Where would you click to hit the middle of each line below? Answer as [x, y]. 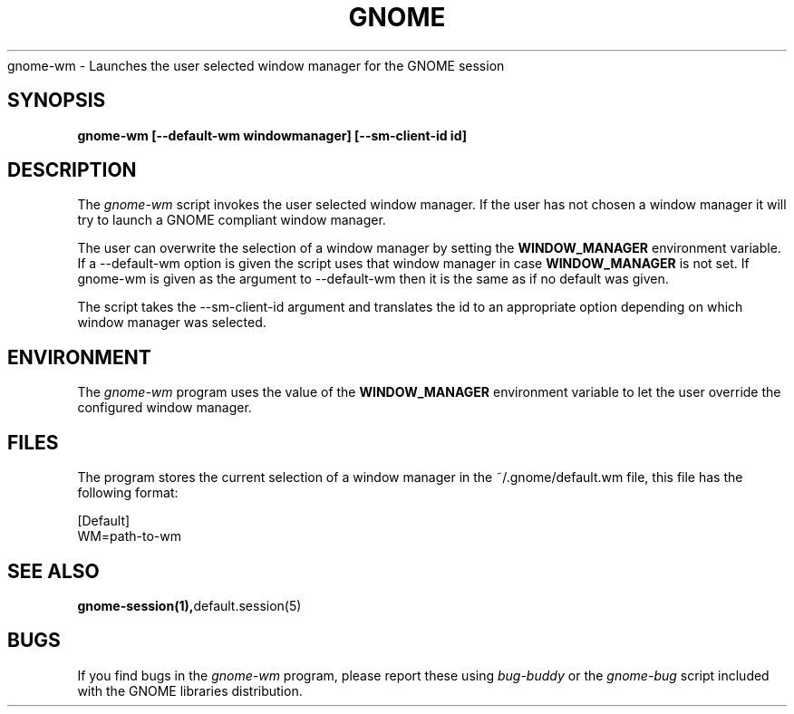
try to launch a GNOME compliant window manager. [232, 220]
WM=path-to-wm [129, 536]
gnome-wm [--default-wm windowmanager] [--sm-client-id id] [272, 135]
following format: [128, 493]
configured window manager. [165, 408]
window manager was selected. [172, 323]
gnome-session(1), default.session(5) [189, 605]
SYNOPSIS [57, 101]
